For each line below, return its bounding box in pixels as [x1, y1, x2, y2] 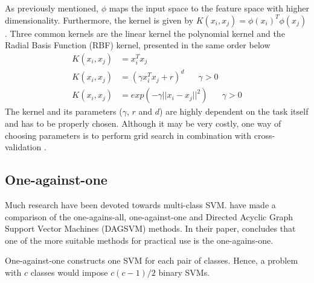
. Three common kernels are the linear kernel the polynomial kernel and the [5, 27, 285, 39]
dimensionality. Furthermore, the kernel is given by [5, 13, 194, 26]
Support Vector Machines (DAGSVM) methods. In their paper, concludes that [5, 222, 296, 235]
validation [5, 141, 42, 153]
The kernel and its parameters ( [5, 105, 123, 118]
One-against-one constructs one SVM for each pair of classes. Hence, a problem [5, 254, 298, 267]
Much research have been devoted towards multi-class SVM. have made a [5, 198, 276, 211]
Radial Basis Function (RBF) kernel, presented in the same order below [5, 39, 271, 51]
